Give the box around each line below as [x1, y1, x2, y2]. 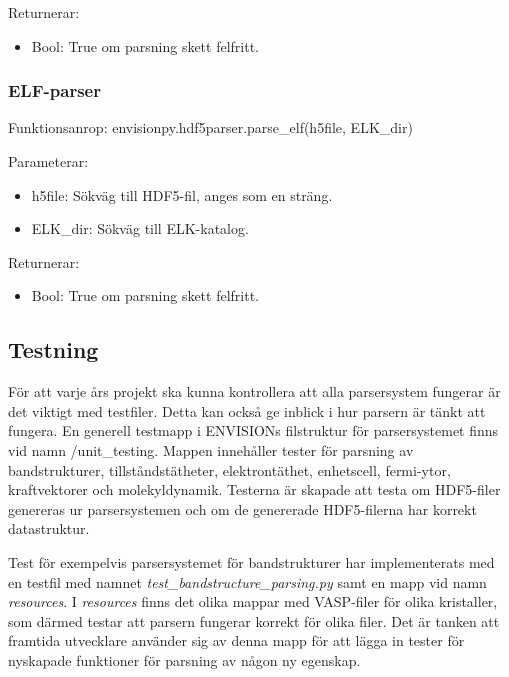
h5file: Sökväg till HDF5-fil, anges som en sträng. [31, 184, 333, 205]
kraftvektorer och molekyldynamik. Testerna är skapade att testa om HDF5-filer [8, 479, 501, 500]
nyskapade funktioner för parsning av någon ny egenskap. [8, 649, 361, 670]
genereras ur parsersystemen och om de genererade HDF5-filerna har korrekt [8, 498, 477, 519]
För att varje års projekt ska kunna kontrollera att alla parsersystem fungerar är [8, 381, 501, 402]
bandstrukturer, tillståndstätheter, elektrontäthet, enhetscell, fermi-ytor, [8, 459, 451, 480]
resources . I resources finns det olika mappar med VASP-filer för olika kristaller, [8, 591, 498, 612]
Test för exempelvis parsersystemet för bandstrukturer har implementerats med [8, 551, 495, 572]
